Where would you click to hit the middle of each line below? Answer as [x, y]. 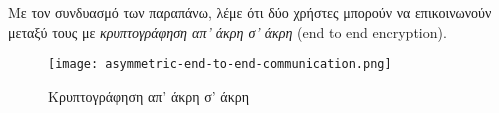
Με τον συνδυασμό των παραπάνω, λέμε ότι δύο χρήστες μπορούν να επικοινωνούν [250, 12]
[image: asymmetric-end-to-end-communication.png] [220, 64]
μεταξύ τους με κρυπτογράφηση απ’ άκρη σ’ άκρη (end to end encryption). [227, 31]
